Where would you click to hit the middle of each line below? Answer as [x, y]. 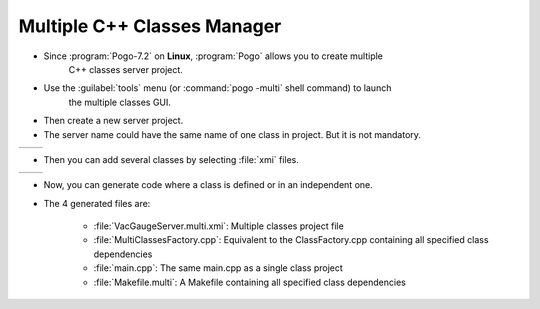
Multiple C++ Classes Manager [150, 26]
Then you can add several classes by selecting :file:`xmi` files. [171, 159]
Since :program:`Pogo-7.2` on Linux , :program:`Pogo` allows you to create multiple [213, 56]
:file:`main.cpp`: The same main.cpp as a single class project [218, 268]
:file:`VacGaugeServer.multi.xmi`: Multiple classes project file [218, 226]
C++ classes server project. [126, 69]
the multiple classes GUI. [120, 102]
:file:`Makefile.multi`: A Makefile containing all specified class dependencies [250, 282]
